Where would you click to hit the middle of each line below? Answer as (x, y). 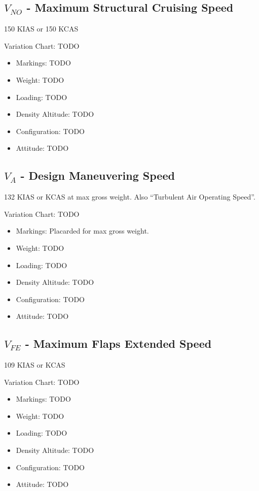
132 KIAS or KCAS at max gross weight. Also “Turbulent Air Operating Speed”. (130, 197)
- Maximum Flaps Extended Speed (118, 343)
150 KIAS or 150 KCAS (41, 29)
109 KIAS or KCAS (35, 365)
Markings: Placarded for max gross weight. (82, 231)
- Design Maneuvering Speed (98, 175)
